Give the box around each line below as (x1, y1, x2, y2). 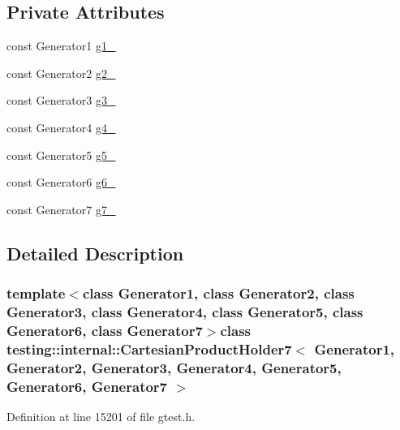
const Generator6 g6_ (6, 174, 116, 191)
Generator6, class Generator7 (6, 320, 203, 340)
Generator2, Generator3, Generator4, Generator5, (6, 357, 342, 377)
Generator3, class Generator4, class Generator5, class (6, 301, 363, 321)
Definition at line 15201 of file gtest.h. (6, 407, 196, 424)
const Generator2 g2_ (6, 64, 116, 81)
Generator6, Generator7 (6, 376, 168, 396)
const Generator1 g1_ (6, 37, 116, 54)
